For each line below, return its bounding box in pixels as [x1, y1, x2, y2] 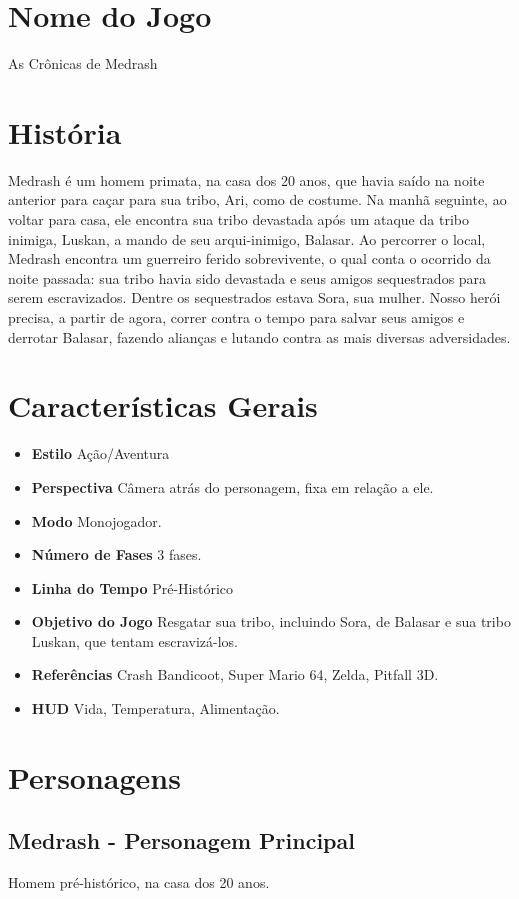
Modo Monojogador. [31, 510, 162, 531]
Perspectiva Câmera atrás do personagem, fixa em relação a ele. [31, 476, 434, 497]
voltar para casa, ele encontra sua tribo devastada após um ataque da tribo [8, 209, 469, 230]
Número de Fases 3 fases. [31, 544, 202, 565]
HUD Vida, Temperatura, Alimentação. [31, 698, 280, 719]
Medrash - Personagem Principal [8, 825, 355, 856]
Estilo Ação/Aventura [31, 443, 170, 464]
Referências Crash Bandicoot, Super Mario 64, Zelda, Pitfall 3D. [31, 664, 439, 685]
